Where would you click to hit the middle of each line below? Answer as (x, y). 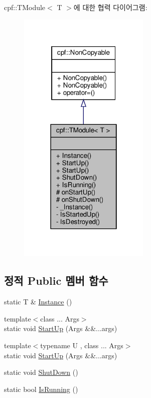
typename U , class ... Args (82, 345)
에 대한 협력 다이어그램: (110, 7)
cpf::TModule (25, 7)
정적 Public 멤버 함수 (56, 281)
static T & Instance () (38, 302)
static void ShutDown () (41, 372)
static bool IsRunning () (41, 389)
